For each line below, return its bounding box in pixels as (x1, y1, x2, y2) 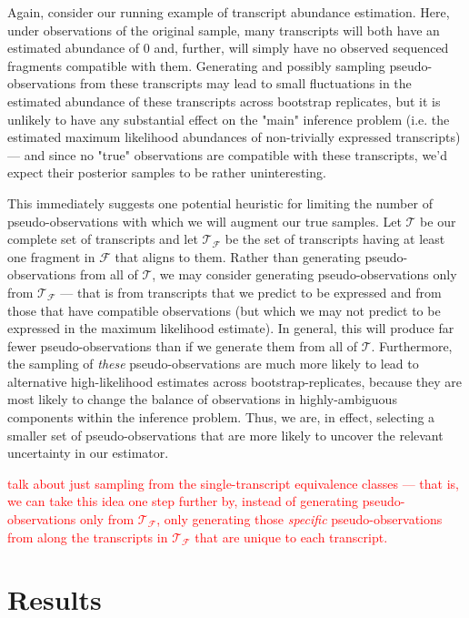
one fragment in (7, 247, 95, 266)
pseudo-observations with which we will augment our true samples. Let (7, 211, 402, 230)
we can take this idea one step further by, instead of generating (7, 491, 359, 511)
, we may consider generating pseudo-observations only (152, 265, 457, 284)
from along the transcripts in (7, 527, 168, 546)
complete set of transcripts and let (7, 229, 198, 248)
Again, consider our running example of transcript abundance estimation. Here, (7, 3, 450, 21)
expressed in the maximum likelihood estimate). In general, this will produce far (7, 319, 454, 338)
